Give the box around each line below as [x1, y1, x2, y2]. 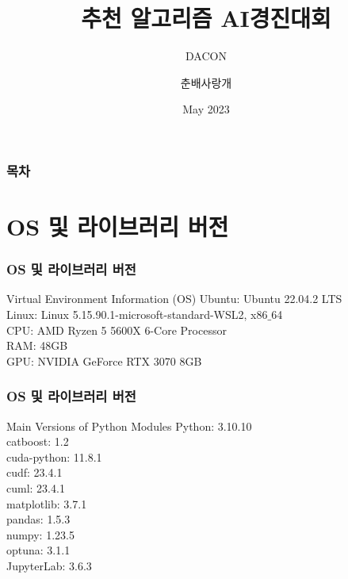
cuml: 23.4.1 [6, 479, 65, 496]
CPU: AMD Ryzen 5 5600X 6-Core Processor [6, 321, 227, 338]
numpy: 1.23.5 [6, 526, 75, 543]
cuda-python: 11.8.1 [6, 448, 102, 465]
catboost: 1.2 [6, 433, 69, 450]
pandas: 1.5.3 [6, 511, 71, 527]
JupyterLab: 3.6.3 [6, 557, 92, 573]
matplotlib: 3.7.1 [6, 495, 87, 512]
